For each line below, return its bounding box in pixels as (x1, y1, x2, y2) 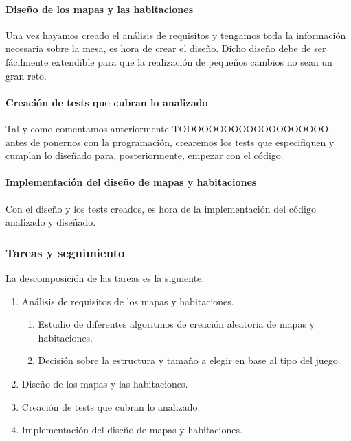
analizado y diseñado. (5, 215, 96, 229)
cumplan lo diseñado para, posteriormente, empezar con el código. (5, 148, 284, 163)
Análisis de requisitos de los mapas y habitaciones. (21, 294, 234, 308)
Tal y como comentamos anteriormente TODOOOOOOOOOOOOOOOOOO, (5, 121, 332, 135)
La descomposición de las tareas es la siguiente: (5, 270, 205, 285)
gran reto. (5, 68, 47, 82)
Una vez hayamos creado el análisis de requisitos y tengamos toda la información (5, 27, 346, 42)
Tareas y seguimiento (5, 243, 125, 261)
